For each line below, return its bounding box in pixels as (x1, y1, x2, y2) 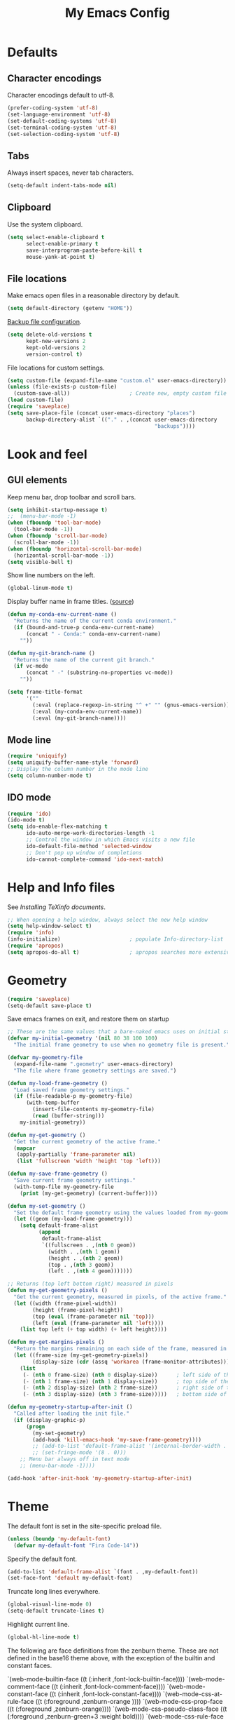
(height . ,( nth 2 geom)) (48, 1254, 124, 1262)
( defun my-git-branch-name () (7, 650, 96, 657)
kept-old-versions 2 (25, 344, 86, 351)
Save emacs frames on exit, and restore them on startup (7, 1015, 169, 1023)
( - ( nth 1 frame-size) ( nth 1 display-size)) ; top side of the (22, 1378, 230, 1385)
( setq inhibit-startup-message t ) (7, 506, 108, 513)
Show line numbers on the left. (7, 571, 96, 579)
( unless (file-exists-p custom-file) (7, 384, 117, 391)
